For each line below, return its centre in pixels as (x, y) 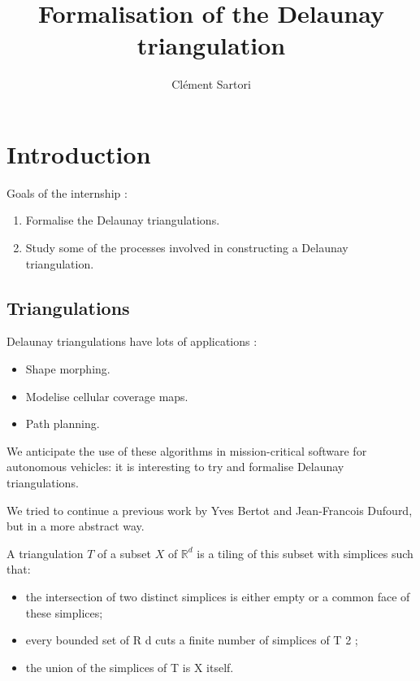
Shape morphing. (68, 369)
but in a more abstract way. (76, 526)
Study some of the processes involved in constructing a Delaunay (187, 248)
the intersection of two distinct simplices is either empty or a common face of (218, 596)
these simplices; (64, 612)
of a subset (124, 553)
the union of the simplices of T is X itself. (130, 667)
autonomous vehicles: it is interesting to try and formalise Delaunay (175, 467)
